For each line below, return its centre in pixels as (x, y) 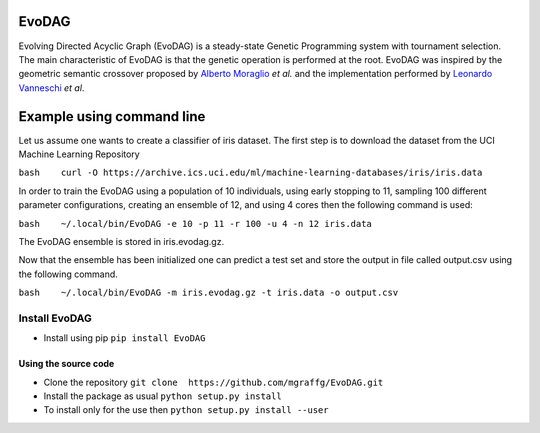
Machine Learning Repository (79, 154)
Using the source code (66, 364)
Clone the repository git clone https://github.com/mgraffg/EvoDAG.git (213, 382)
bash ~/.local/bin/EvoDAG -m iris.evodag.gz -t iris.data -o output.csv (208, 293)
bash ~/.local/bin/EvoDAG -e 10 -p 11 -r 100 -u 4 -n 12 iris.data (195, 223)
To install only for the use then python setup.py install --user (186, 410)
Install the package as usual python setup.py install (162, 396)
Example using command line (112, 116)
